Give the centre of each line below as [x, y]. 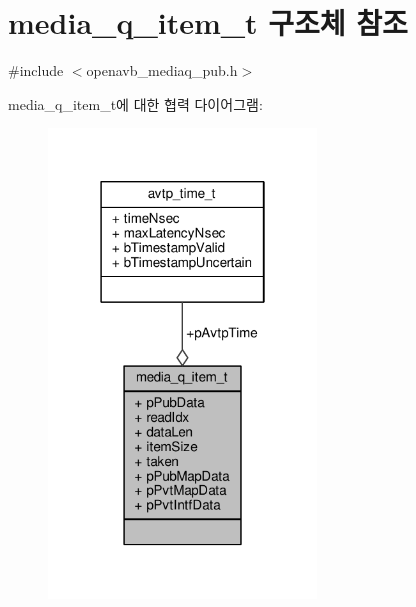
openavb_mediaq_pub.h [162, 70]
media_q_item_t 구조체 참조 [208, 22]
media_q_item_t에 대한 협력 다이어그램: [135, 103]
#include [36, 70]
